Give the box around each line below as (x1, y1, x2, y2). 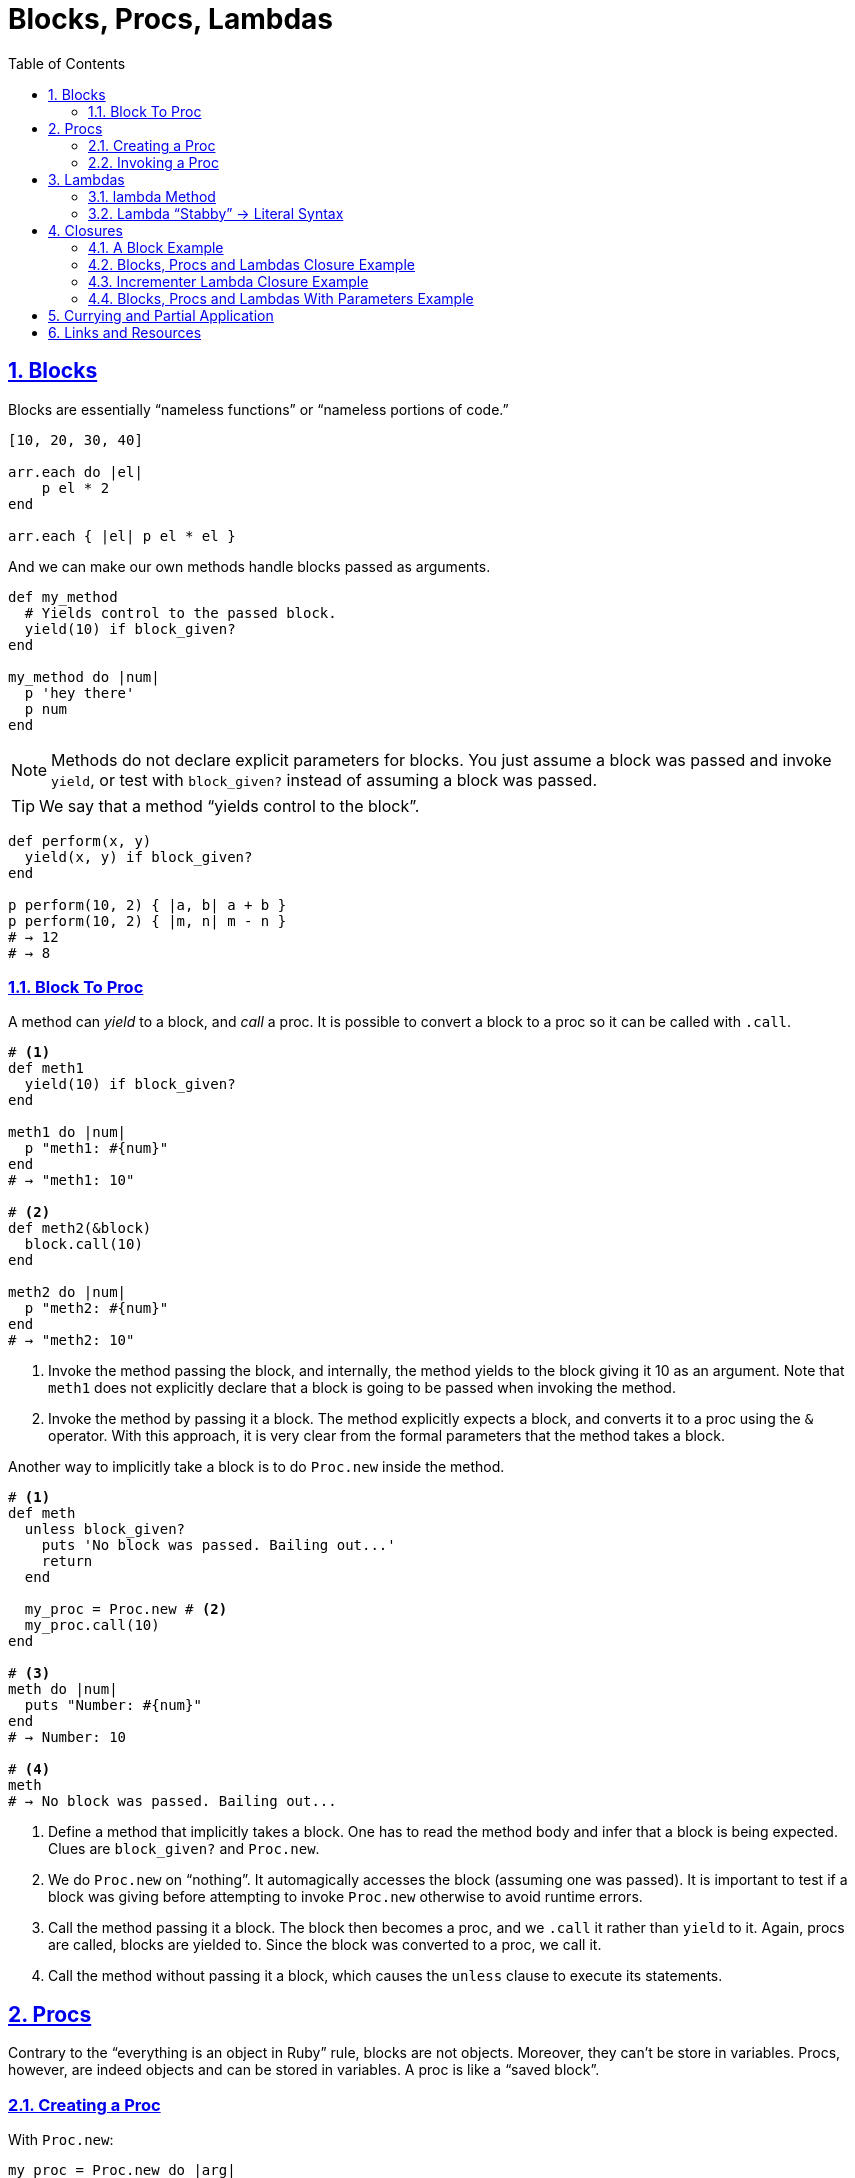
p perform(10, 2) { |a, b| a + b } (8, 896, 287, 913)
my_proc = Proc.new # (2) (24, 1601, 228, 1618)
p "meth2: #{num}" (24, 1300, 169, 1317)
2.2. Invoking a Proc (88, 153, 219, 171)
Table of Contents (8, 54, 126, 72)
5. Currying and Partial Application (48, 306, 274, 324)
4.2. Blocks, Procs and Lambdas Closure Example (88, 255, 415, 273)
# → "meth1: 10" (8, 1172, 135, 1189)
